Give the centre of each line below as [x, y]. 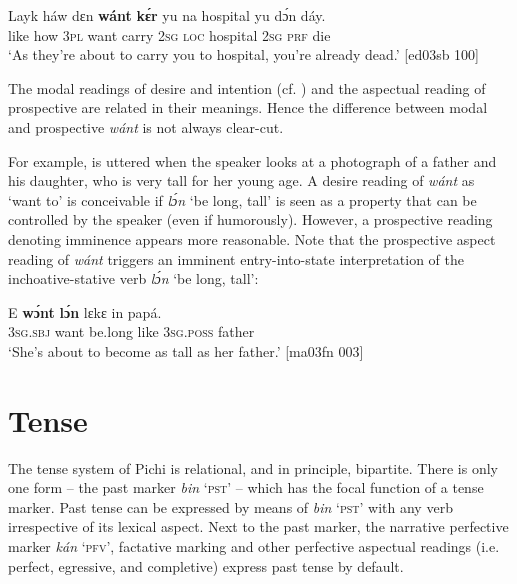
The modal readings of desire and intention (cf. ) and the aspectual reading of [247, 87]
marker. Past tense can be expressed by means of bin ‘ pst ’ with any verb [230, 506]
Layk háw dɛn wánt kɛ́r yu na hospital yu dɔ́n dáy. [167, 15]
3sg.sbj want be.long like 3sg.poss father [131, 331]
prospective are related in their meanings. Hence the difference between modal [248, 107]
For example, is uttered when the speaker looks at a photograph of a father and [252, 160]
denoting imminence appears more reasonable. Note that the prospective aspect [252, 238]
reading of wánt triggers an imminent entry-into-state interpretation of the [236, 258]
